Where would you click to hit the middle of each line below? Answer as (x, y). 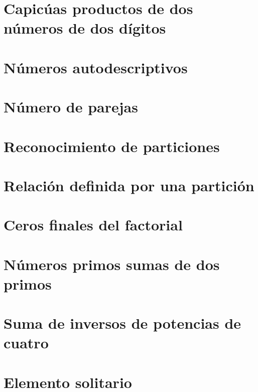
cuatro (26, 343)
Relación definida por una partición (129, 185)
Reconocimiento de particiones (112, 146)
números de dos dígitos (85, 28)
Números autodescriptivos (96, 67)
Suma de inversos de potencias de (122, 323)
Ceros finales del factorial (93, 225)
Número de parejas (71, 107)
